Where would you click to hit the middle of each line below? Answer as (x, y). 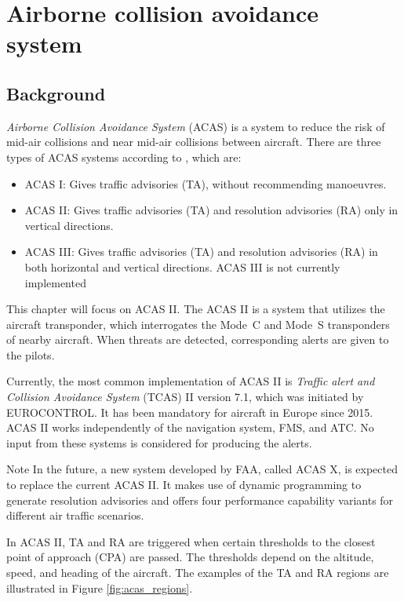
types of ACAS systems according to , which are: (124, 157)
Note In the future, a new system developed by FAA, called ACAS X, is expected (202, 469)
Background (56, 93)
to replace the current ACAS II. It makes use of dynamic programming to (184, 485)
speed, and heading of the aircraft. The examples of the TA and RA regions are (198, 573)
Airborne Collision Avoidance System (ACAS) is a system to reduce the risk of (196, 126)
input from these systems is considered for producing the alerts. (159, 442)
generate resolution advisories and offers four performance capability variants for (200, 500)
